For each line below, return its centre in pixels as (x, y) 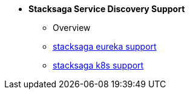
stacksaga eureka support (105, 46)
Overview (72, 28)
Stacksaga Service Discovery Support (107, 9)
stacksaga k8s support (98, 65)
